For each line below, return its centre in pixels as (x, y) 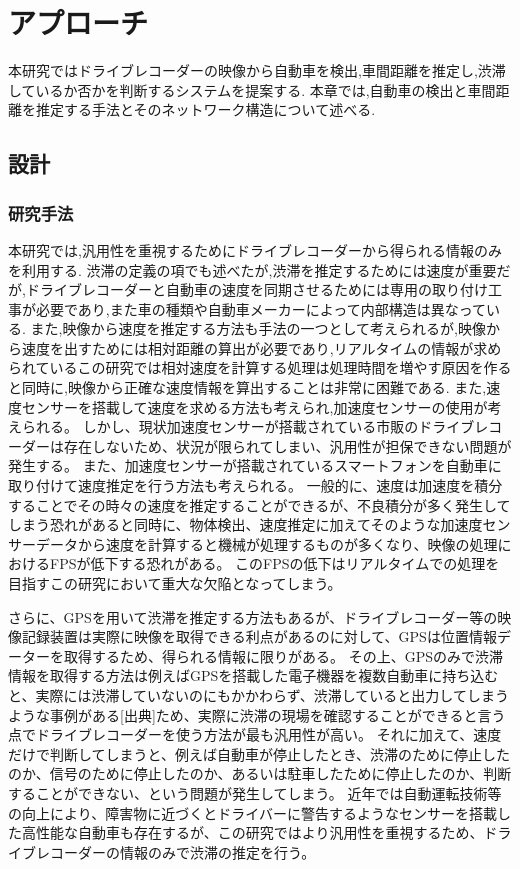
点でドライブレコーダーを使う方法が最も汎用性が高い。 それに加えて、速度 (255, 734)
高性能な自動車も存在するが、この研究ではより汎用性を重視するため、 (252, 832)
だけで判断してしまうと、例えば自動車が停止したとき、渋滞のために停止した (259, 753)
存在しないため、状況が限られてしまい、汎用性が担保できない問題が (287, 445)
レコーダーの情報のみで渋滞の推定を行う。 (175, 851)
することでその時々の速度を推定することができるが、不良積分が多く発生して (259, 504)
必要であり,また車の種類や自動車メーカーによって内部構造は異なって (260, 308)
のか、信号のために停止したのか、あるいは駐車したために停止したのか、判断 (260, 773)
